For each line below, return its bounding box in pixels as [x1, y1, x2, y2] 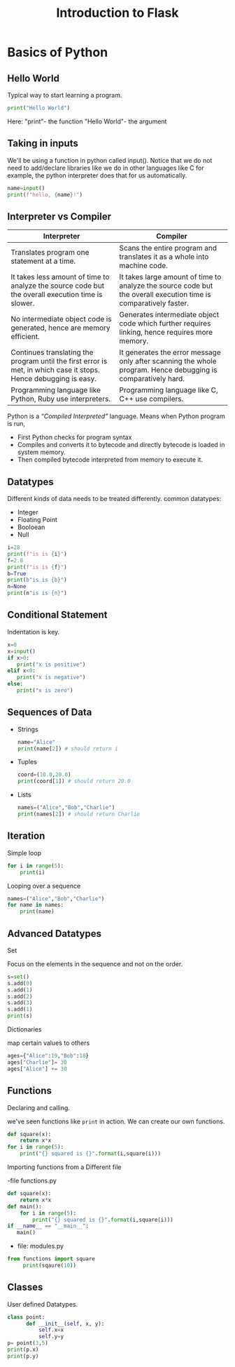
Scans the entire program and [119, 244, 217, 253]
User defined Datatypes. [7, 1300, 78, 1308]
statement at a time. [10, 256, 76, 266]
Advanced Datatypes [7, 928, 102, 940]
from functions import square [7, 1255, 96, 1262]
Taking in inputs [7, 138, 78, 149]
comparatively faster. [119, 298, 189, 308]
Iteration [7, 830, 45, 842]
